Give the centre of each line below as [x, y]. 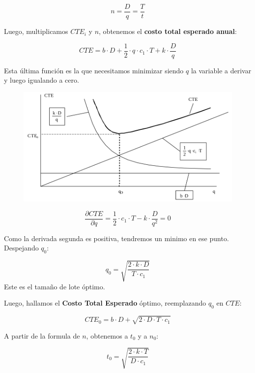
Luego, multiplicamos [36, 31]
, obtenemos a [107, 335]
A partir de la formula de [42, 335]
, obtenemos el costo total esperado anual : [168, 31]
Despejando [21, 248]
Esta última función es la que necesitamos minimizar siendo [94, 70]
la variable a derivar [221, 70]
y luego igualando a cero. [42, 80]
